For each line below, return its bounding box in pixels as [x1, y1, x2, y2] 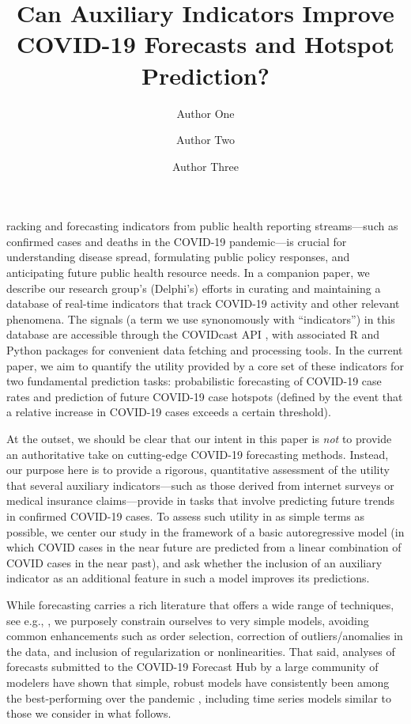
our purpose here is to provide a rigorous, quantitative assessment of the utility [6, 461, 390, 478]
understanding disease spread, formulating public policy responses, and [6, 248, 350, 265]
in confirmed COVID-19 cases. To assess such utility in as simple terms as [6, 507, 364, 524]
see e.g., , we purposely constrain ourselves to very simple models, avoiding [6, 612, 369, 628]
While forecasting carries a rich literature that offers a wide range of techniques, [6, 596, 394, 612]
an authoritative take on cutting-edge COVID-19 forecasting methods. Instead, [6, 445, 389, 462]
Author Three [172, 157, 239, 174]
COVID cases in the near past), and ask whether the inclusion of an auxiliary [6, 554, 383, 570]
